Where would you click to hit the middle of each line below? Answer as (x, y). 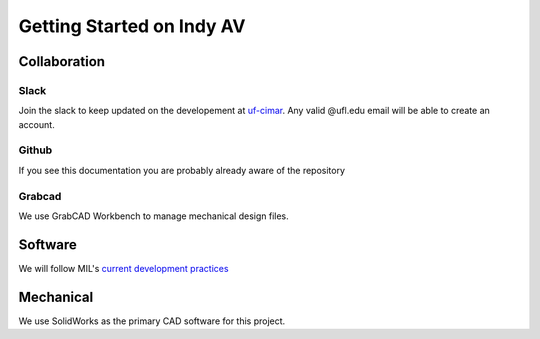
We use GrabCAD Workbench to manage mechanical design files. (153, 216)
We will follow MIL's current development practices (123, 268)
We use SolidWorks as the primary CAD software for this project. (152, 321)
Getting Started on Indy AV (132, 26)
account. (36, 124)
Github (35, 150)
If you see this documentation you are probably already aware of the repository (181, 170)
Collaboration (61, 61)
